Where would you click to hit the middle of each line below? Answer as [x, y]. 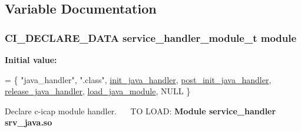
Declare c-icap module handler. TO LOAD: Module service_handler [140, 110]
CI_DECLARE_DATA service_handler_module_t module [151, 37]
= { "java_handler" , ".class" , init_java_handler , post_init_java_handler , [138, 79]
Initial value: [31, 60]
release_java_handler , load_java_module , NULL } [98, 91]
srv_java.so [29, 122]
